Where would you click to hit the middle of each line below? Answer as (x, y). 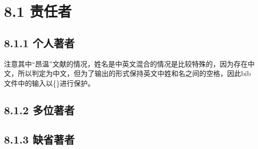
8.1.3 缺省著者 (39, 139)
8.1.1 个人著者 (39, 42)
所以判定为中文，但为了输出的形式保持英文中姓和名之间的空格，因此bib (134, 73)
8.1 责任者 (38, 11)
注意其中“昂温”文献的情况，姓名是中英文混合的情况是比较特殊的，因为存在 (126, 63)
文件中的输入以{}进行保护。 (49, 83)
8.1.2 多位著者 (39, 110)
